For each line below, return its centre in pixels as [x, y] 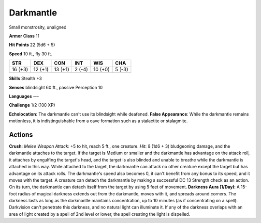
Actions [21, 135]
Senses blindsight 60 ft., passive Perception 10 [56, 87]
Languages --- [24, 96]
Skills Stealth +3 [25, 79]
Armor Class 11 [24, 36]
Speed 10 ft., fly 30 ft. [31, 54]
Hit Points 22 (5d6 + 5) [32, 45]
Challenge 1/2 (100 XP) [32, 105]
